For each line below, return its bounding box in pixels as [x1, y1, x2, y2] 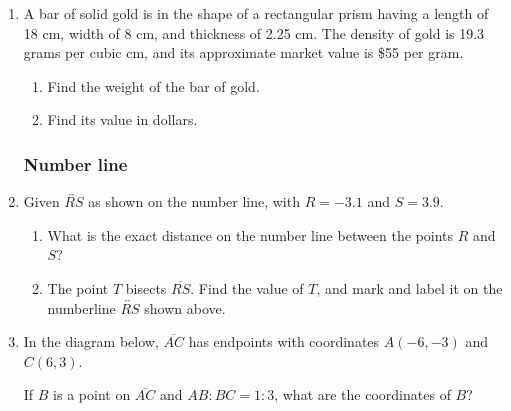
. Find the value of [190, 277, 304, 298]
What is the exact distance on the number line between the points [47, 224, 454, 245]
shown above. [144, 297, 226, 318]
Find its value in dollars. [47, 109, 198, 130]
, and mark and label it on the [316, 277, 503, 298]
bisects [125, 277, 167, 298]
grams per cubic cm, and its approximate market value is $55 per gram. [23, 42, 464, 63]
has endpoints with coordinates [188, 331, 380, 352]
